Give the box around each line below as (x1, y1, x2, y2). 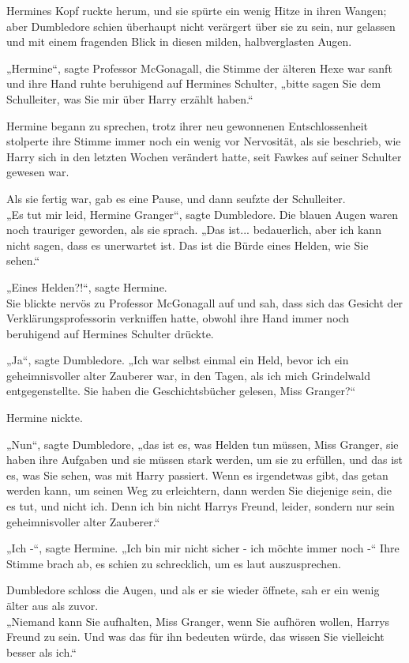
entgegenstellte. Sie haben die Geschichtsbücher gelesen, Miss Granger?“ (6, 382, 356, 399)
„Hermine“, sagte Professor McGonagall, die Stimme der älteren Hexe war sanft (6, 59, 392, 76)
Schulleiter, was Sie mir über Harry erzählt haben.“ (6, 90, 253, 107)
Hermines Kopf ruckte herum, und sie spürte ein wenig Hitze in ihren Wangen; (6, 2, 387, 18)
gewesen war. (6, 164, 69, 180)
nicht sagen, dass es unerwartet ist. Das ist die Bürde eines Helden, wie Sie (6, 236, 369, 253)
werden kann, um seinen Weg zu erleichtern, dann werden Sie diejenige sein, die (6, 482, 392, 499)
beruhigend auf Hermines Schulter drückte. (6, 325, 214, 341)
